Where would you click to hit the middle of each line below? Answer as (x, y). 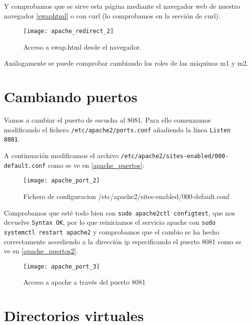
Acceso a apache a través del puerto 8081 (84, 282)
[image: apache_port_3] (62, 266)
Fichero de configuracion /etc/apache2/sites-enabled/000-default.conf (126, 196)
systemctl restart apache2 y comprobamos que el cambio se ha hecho (112, 231)
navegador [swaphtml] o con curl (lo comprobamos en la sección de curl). (112, 15)
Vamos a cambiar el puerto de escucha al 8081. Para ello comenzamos (108, 120)
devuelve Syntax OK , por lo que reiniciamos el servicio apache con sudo (110, 222)
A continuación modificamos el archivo (61, 155)
